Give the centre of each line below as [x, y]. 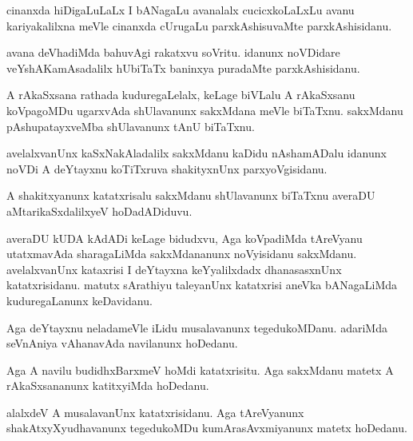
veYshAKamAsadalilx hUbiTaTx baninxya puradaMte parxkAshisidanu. [183, 68]
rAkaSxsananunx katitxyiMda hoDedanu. [108, 385]
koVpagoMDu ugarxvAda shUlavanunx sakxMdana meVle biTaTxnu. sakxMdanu [205, 110]
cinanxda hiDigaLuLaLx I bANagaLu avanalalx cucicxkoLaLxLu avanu [181, 10]
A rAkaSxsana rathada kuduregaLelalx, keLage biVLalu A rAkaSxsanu [181, 95]
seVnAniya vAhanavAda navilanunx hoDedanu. [122, 343]
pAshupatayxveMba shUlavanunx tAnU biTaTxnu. [131, 126]
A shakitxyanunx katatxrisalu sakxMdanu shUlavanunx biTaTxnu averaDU [191, 195]
